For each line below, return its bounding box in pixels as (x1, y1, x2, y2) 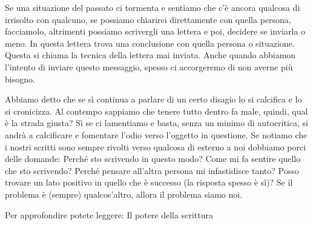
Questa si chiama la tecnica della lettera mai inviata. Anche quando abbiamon (5, 49, 296, 61)
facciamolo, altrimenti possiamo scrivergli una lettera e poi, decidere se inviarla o (5, 25, 305, 38)
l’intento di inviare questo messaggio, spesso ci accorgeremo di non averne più (5, 60, 293, 73)
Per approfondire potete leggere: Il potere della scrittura (5, 208, 213, 221)
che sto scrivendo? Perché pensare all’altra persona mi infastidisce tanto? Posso (5, 164, 299, 176)
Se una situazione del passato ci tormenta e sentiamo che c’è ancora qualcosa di (5, 1, 300, 13)
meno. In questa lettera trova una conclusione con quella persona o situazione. (5, 36, 295, 49)
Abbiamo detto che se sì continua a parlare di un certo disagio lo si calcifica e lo (5, 93, 302, 106)
